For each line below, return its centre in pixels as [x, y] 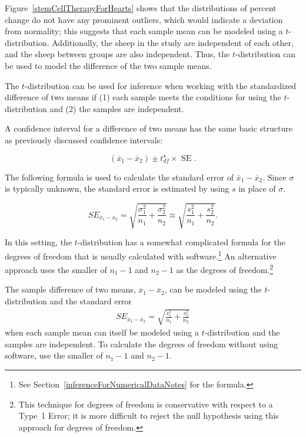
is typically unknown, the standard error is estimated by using [117, 188]
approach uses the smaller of [56, 269]
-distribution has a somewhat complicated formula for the [181, 242]
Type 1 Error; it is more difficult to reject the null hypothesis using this [149, 415]
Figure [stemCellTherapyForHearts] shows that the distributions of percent [141, 8]
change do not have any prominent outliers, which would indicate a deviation [144, 19]
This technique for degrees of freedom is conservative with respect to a [146, 404]
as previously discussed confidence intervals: [84, 139]
